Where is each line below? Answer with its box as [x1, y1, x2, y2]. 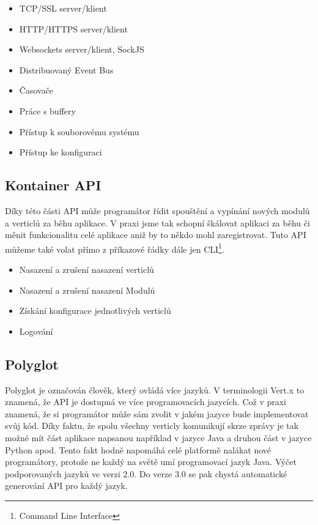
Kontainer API [5, 176, 102, 195]
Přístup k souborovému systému [19, 125, 139, 138]
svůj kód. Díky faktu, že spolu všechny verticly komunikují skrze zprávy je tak [5, 419, 299, 432]
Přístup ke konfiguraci [19, 146, 102, 158]
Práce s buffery [19, 104, 76, 117]
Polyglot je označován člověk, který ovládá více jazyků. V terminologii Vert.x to [5, 383, 305, 396]
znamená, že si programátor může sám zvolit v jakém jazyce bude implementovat [5, 407, 309, 420]
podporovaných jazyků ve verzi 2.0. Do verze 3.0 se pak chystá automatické [5, 467, 287, 480]
